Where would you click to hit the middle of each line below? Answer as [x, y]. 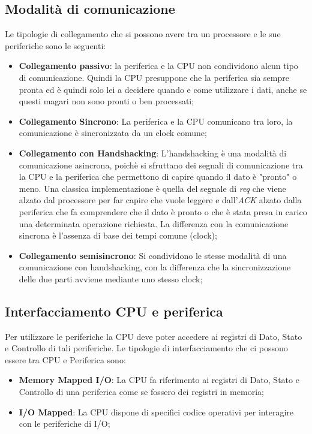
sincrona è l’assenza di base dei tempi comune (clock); [118, 235]
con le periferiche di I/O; [64, 424]
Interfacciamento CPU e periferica [114, 311]
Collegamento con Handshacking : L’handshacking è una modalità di [153, 153]
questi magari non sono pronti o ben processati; [106, 101]
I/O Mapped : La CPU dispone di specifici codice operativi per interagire [156, 412]
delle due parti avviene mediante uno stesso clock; [111, 278]
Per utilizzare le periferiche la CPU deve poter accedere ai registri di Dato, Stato [154, 336]
